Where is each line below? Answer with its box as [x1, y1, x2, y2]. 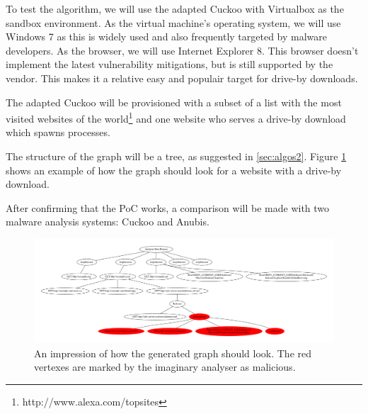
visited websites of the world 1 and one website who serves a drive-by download [6, 109, 346, 125]
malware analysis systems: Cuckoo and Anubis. [6, 214, 209, 229]
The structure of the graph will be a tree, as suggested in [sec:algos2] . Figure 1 [6, 149, 347, 163]
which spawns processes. [6, 125, 110, 140]
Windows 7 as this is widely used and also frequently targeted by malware [6, 29, 328, 44]
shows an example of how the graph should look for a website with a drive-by [6, 162, 342, 177]
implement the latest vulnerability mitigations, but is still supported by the [6, 57, 333, 72]
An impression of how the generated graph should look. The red [34, 345, 312, 360]
